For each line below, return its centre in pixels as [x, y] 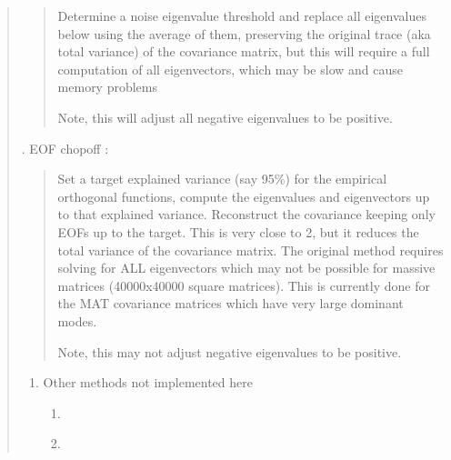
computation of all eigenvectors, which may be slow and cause [230, 69]
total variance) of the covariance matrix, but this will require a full [244, 51]
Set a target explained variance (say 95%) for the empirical [222, 179]
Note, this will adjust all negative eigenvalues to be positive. [225, 117]
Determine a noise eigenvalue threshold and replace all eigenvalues [242, 15]
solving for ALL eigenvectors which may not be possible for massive [246, 268]
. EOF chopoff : [65, 148]
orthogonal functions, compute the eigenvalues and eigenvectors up [244, 196]
